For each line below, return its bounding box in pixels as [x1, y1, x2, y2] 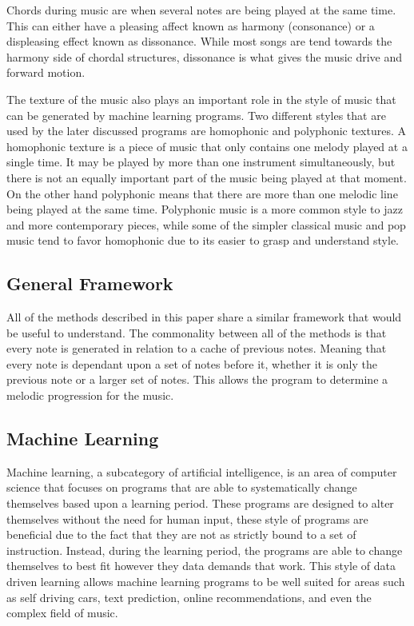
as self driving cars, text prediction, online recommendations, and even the [6, 588, 372, 605]
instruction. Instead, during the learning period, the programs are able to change [6, 541, 403, 558]
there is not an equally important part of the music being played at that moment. [6, 169, 407, 185]
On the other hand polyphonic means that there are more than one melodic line [6, 185, 398, 201]
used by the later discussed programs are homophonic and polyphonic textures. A [6, 122, 407, 139]
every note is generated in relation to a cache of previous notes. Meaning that [6, 340, 387, 357]
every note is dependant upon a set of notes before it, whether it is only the [6, 355, 377, 372]
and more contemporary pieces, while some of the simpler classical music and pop [6, 216, 406, 233]
